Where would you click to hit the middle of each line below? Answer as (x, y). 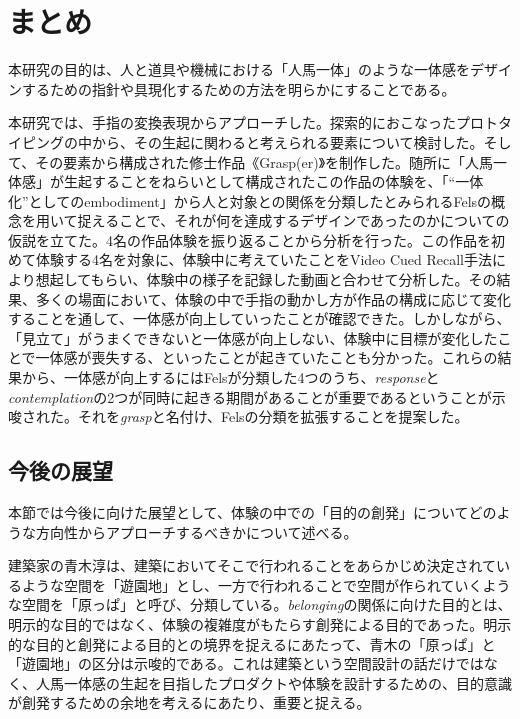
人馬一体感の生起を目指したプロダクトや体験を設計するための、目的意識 (273, 682)
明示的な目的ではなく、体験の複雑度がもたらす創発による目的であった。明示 (260, 623)
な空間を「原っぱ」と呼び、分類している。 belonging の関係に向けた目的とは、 (260, 604)
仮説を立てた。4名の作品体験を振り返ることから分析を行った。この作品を (249, 239)
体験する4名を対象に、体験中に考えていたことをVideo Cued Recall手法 (264, 259)
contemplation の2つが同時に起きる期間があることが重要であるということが (250, 396)
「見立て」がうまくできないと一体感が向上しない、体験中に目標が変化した (253, 337)
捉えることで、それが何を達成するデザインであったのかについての (293, 220)
